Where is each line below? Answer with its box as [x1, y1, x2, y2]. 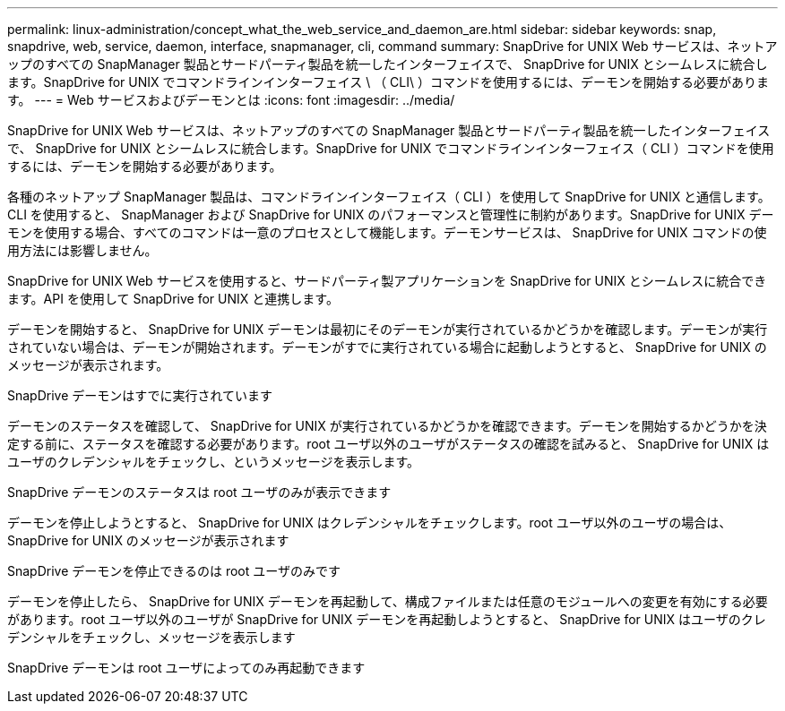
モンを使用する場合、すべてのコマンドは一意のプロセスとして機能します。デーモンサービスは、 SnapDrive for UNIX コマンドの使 [7, 225, 767, 240]
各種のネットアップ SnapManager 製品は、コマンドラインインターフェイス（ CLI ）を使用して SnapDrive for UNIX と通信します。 [7, 189, 771, 204]
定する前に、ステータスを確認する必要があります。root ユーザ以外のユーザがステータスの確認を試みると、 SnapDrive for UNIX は [7, 436, 770, 451]
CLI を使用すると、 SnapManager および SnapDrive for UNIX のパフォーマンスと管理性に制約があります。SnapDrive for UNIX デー [7, 207, 774, 222]
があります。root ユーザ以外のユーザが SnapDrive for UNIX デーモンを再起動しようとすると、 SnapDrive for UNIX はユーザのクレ [7, 612, 766, 627]
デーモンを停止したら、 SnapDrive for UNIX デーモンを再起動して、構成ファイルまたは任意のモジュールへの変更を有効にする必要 [7, 594, 768, 609]
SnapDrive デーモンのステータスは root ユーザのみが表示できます [7, 484, 392, 500]
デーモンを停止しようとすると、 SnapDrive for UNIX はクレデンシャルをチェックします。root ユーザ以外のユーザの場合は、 [7, 515, 732, 530]
